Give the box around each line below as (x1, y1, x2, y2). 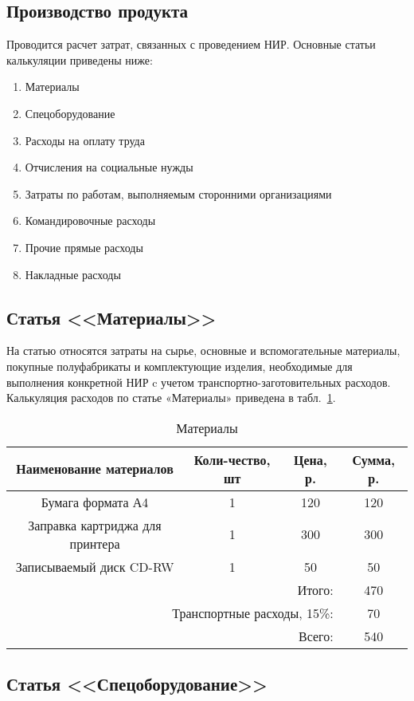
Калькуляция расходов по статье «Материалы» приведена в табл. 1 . (6, 389, 336, 406)
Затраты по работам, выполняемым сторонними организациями (25, 185, 332, 202)
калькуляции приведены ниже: (6, 51, 153, 68)
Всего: (299, 626, 334, 645)
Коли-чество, (193, 450, 271, 469)
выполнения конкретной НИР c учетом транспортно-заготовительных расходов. (6, 373, 391, 390)
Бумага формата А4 (41, 492, 149, 511)
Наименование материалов (16, 459, 174, 478)
